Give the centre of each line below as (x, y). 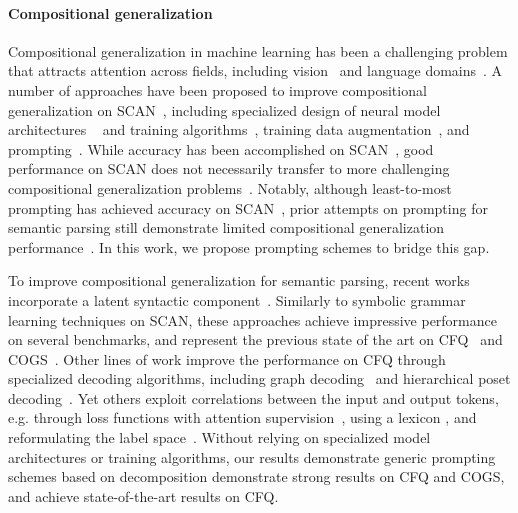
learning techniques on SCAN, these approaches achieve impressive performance (252, 319)
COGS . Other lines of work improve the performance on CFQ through (227, 358)
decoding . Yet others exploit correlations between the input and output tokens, (253, 397)
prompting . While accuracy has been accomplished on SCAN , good (221, 148)
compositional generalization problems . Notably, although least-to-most (230, 187)
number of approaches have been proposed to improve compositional (217, 89)
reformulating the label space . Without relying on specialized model (219, 437)
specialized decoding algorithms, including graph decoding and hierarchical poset (259, 378)
